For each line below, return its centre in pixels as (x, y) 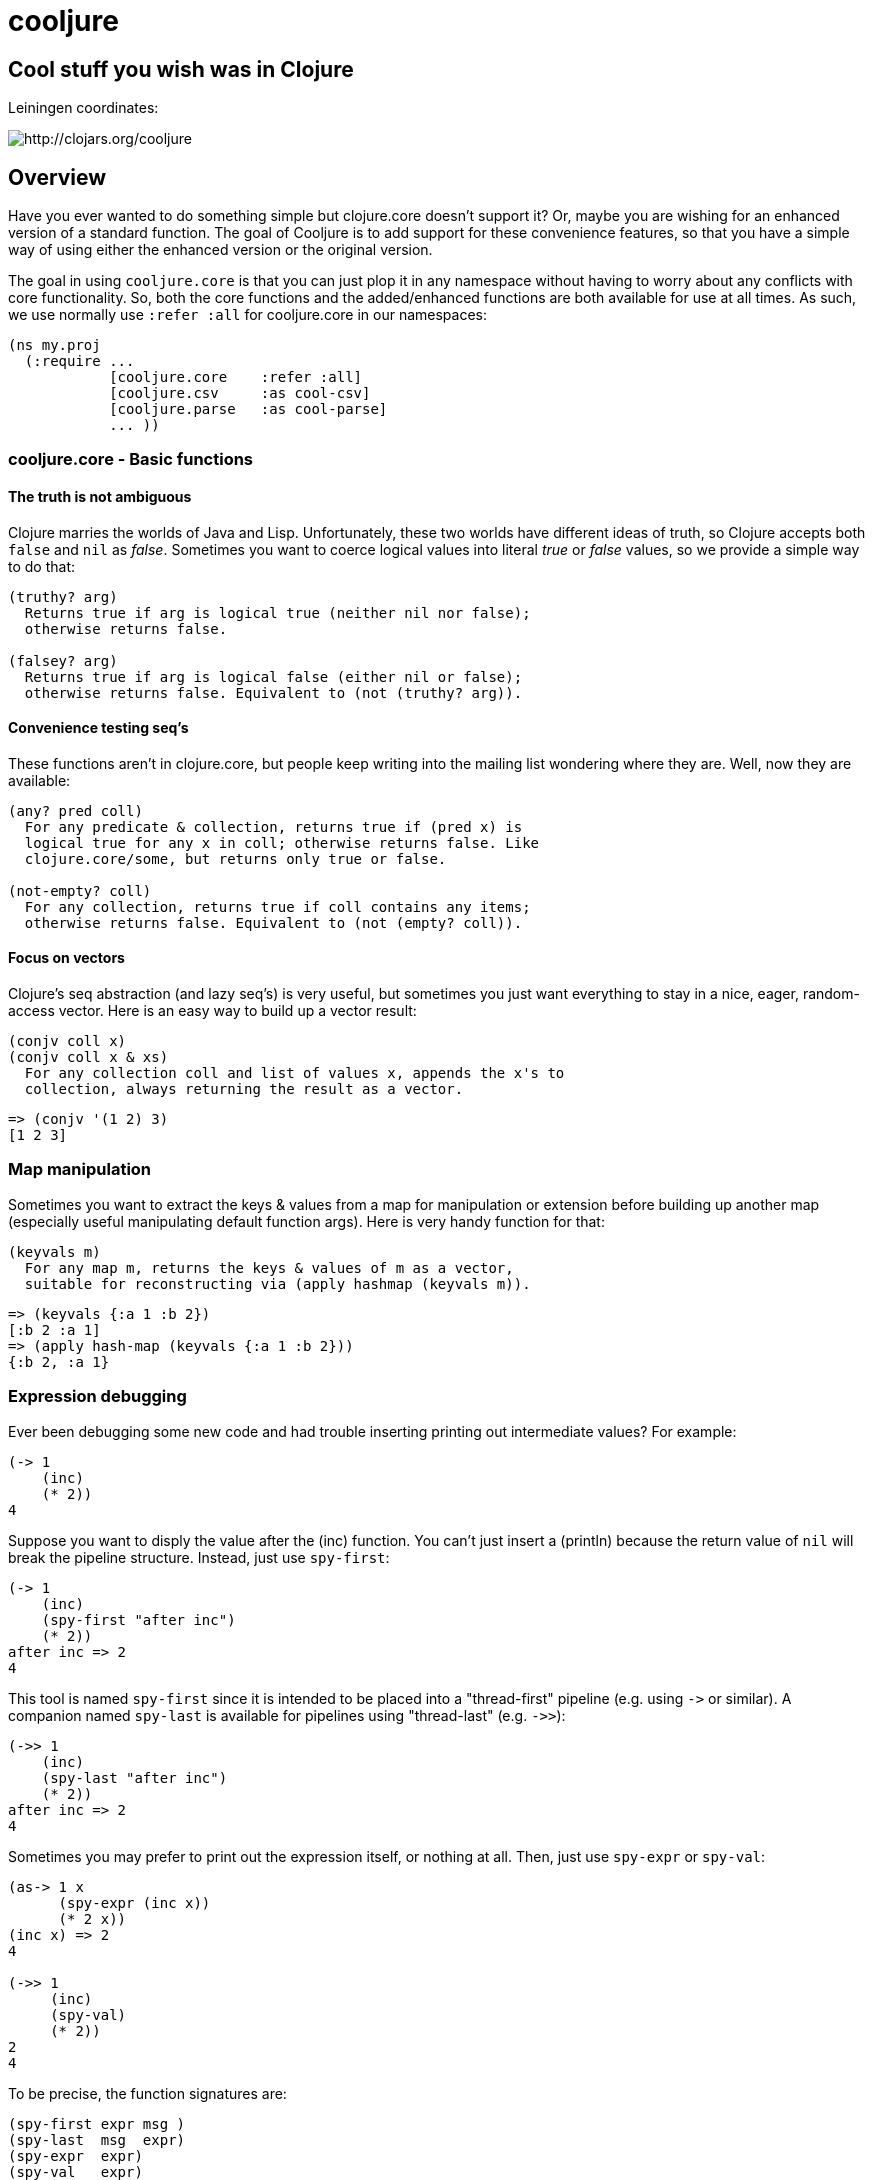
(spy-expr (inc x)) (134, 1902)
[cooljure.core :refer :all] (236, 377)
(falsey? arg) (63, 660)
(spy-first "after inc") (138, 1619)
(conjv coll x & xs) (88, 1057)
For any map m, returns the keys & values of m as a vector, (269, 1267)
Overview (57, 177)
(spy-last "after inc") (134, 1777)
